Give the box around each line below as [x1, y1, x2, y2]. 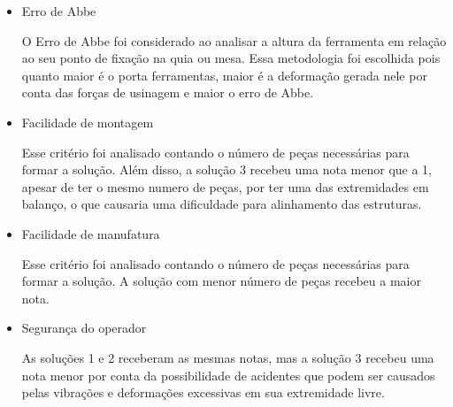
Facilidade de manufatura [21, 224, 160, 242]
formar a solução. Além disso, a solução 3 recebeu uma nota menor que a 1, [21, 160, 432, 179]
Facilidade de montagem [21, 112, 154, 131]
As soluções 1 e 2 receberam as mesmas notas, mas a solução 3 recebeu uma [21, 348, 434, 366]
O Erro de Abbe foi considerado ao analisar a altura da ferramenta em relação [21, 31, 447, 50]
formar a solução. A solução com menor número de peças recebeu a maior [21, 272, 421, 290]
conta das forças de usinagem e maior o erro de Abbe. [21, 83, 314, 102]
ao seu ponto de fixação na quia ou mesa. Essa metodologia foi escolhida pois [21, 49, 441, 67]
